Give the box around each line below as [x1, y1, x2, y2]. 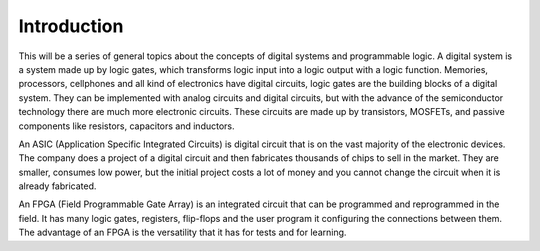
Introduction [18, 15, 124, 37]
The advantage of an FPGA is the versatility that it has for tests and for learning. [18, 226, 347, 239]
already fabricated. [18, 180, 97, 192]
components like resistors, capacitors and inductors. [18, 120, 235, 132]
